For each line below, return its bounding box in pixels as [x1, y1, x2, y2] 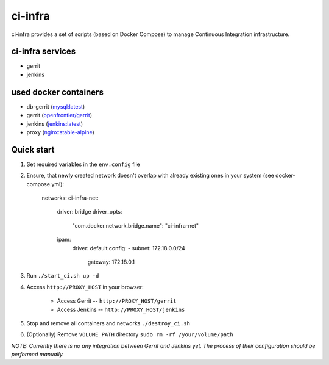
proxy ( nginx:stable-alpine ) [26, 128, 94, 136]
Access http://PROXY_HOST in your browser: [26, 283, 144, 291]
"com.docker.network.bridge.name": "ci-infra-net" [72, 222, 199, 229]
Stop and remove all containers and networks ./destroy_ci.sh [26, 319, 190, 327]
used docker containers [11, 87, 104, 97]
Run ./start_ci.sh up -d [26, 272, 99, 280]
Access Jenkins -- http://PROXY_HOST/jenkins [57, 306, 185, 313]
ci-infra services [11, 46, 76, 57]
